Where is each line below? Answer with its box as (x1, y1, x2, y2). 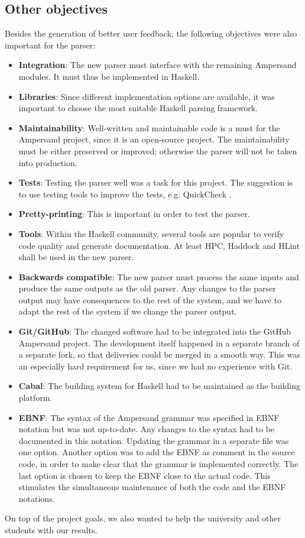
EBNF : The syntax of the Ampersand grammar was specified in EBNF (18, 411, 280, 423)
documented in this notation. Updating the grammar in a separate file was (18, 434, 289, 446)
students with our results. (5, 523, 98, 536)
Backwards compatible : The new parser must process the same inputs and (18, 270, 299, 283)
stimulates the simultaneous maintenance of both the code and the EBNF (18, 481, 286, 493)
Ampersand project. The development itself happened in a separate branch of (18, 336, 300, 349)
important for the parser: (5, 38, 96, 51)
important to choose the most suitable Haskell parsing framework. (18, 102, 258, 114)
